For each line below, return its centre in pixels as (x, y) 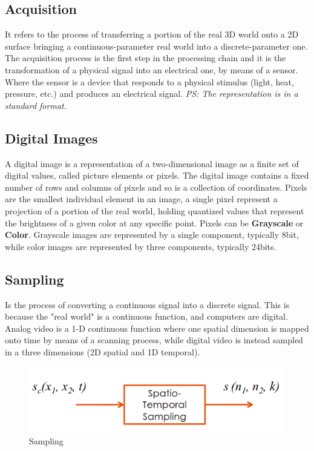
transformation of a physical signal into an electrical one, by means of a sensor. (152, 69)
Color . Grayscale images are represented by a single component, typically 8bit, (152, 235)
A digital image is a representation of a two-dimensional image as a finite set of (152, 163)
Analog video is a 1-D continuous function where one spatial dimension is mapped (157, 328)
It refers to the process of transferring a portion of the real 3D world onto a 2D (152, 34)
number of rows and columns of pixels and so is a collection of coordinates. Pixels (156, 187)
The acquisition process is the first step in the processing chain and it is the (146, 58)
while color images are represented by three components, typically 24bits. (141, 246)
